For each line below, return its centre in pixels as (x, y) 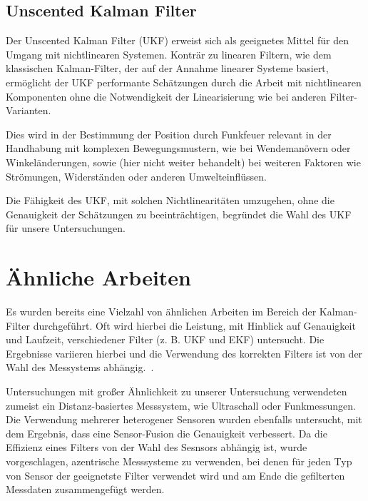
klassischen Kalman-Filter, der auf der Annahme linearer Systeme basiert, (167, 68)
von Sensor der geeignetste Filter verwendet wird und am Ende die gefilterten (175, 475)
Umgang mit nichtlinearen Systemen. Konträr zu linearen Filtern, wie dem (169, 54)
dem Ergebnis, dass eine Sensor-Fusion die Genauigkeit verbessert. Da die (167, 433)
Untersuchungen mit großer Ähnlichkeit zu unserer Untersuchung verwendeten (177, 391)
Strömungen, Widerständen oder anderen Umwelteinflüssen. (136, 176)
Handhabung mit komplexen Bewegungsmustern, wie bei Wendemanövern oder (178, 148)
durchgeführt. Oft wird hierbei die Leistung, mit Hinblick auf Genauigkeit (194, 325)
